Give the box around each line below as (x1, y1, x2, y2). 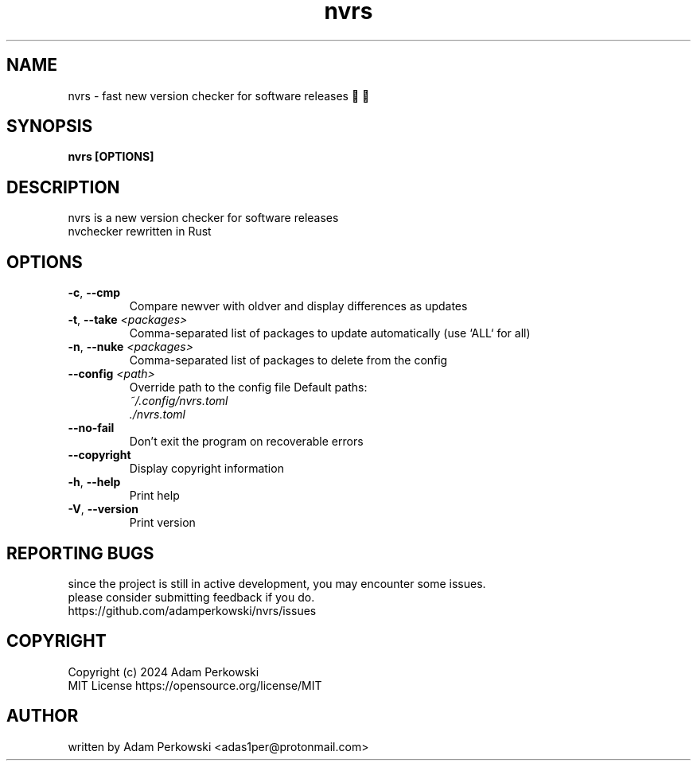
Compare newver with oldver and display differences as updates (129, 299, 468, 313)
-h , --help (68, 475, 121, 489)
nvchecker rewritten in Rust (68, 224, 212, 239)
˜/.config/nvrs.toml (129, 394, 228, 408)
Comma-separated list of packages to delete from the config (129, 353, 448, 368)
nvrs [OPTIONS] (68, 150, 154, 164)
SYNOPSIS (6, 116, 93, 137)
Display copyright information (129, 461, 284, 476)
